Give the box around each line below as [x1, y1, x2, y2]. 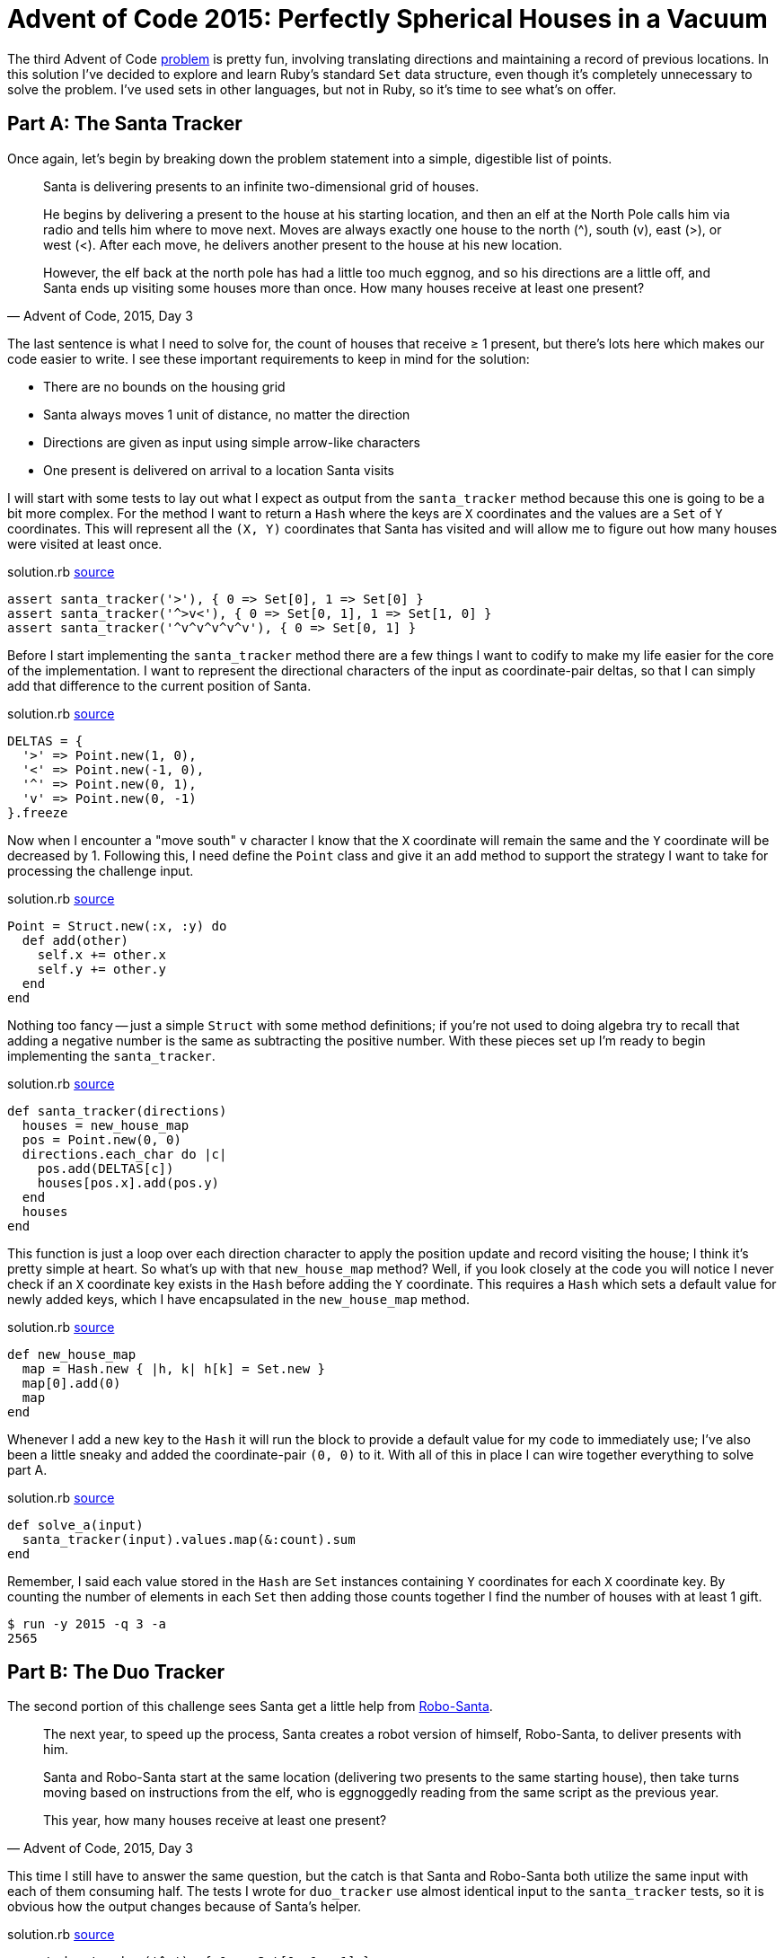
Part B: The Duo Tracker [7, 1661, 225, 1684]
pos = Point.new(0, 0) [22, 1132, 181, 1147]
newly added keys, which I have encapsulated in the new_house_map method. [7, 1291, 471, 1307]
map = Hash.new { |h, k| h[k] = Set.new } [22, 1361, 326, 1376]
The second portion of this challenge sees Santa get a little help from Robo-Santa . [7, 1698, 493, 1715]
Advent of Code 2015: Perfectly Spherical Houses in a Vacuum [7, 4, 768, 34]
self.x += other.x [37, 947, 167, 962]
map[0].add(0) [22, 1375, 121, 1390]
